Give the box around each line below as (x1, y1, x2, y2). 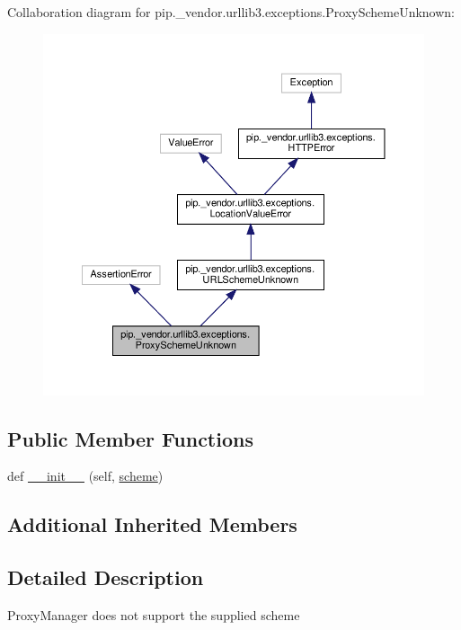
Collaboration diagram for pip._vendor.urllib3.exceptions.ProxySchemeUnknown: (7, 3, 456, 21)
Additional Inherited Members (7, 510, 297, 538)
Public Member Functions (7, 424, 253, 452)
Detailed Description (7, 563, 204, 591)
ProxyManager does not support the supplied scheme (7, 605, 300, 624)
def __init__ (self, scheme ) (7, 466, 164, 485)
